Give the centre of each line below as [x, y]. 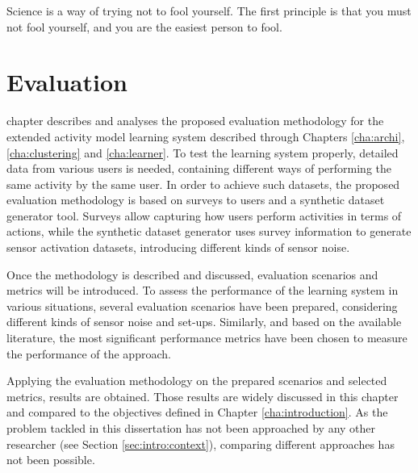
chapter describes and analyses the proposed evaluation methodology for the [195, 121]
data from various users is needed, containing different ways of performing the [199, 168]
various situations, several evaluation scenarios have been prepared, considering [202, 306]
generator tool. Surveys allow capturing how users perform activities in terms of [204, 215]
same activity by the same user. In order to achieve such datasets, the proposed [203, 184]
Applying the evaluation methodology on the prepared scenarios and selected [197, 381]
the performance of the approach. [89, 353]
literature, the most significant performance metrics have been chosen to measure [207, 338]
